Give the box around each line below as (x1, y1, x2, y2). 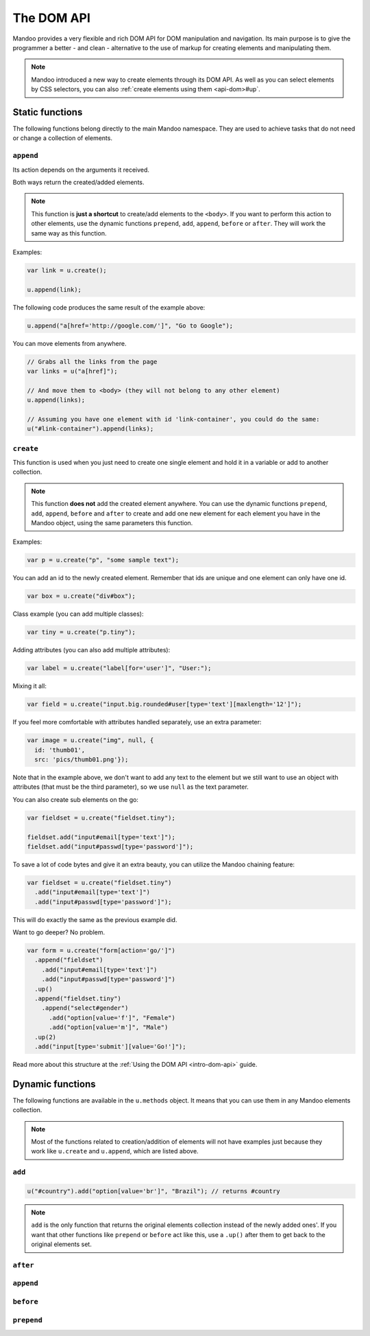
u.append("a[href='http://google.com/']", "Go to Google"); (27, 321, 234, 330)
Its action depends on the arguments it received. (12, 165, 150, 174)
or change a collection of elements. (12, 134, 113, 142)
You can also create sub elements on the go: (12, 795, 138, 803)
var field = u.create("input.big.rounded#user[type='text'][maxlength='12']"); (27, 700, 302, 709)
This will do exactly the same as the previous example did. (12, 915, 177, 923)
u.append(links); (27, 396, 86, 404)
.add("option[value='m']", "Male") (49, 1024, 169, 1031)
